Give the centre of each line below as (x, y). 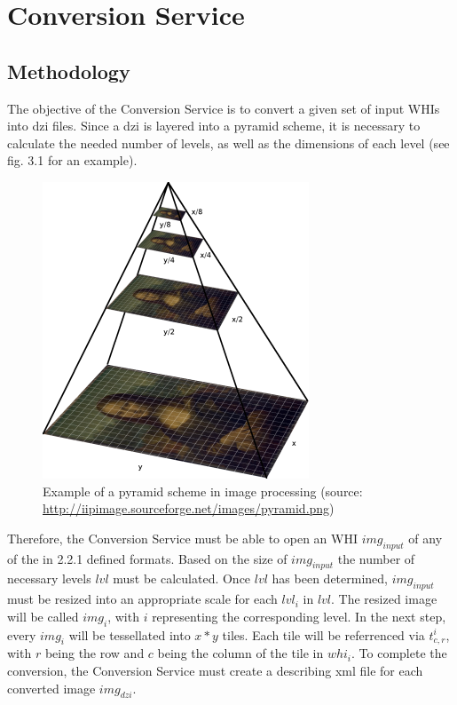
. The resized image (384, 599)
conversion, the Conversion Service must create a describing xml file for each (215, 670)
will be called (43, 616)
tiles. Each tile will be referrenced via (323, 634)
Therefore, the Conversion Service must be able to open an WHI (183, 538)
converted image (51, 688)
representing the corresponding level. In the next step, (299, 616)
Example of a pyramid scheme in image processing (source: (203, 491)
